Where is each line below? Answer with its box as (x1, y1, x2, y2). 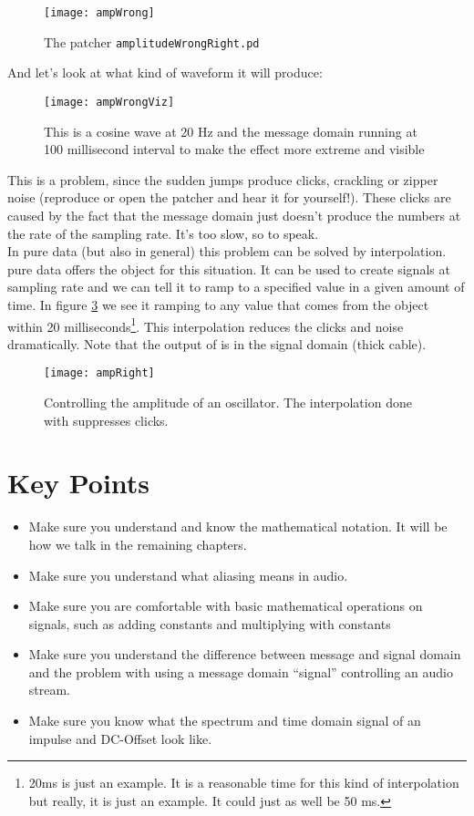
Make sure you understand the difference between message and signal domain (28, 645, 461, 664)
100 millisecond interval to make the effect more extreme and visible (44, 139, 425, 159)
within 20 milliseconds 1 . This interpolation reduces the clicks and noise (7, 314, 404, 336)
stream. (28, 680, 71, 699)
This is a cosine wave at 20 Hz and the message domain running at (44, 121, 417, 140)
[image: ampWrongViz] (44, 95, 175, 108)
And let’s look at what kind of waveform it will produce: (7, 63, 323, 82)
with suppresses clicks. (44, 410, 169, 429)
